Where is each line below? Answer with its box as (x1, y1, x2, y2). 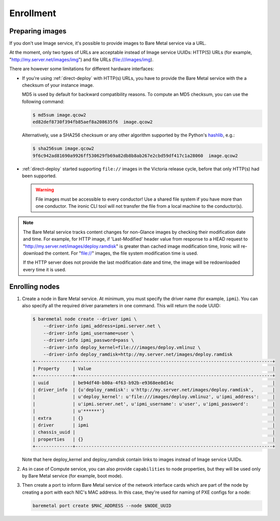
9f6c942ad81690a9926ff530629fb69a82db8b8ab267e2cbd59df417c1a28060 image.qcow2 (32, 153, 238, 159)
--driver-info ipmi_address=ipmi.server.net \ (43, 323, 161, 329)
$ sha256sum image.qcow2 (32, 146, 95, 152)
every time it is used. (23, 266, 67, 272)
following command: (22, 99, 65, 105)
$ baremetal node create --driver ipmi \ (32, 316, 137, 322)
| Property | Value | (32, 365, 275, 371)
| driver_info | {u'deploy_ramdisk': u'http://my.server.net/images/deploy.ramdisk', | (32, 387, 275, 393)
